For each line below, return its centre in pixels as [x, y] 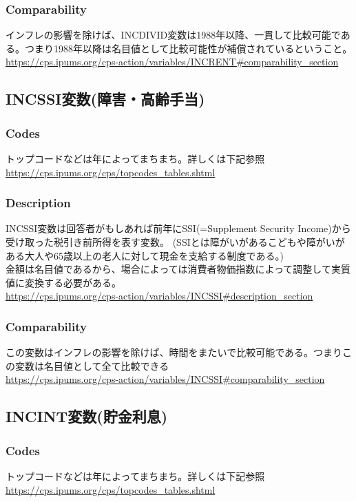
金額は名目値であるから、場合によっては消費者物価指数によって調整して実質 [178, 269]
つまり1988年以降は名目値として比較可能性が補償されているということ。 [188, 48]
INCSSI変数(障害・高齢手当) [105, 99]
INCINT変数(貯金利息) [87, 416]
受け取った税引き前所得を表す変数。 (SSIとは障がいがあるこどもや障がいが [175, 242]
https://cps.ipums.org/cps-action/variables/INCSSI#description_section [159, 296]
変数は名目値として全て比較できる [92, 365]
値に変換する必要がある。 [63, 282]
